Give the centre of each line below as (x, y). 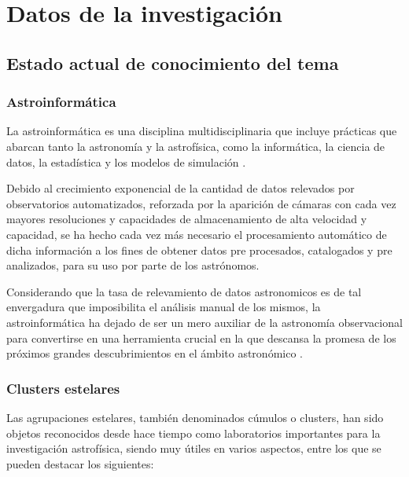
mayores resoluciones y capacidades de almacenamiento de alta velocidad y (187, 219)
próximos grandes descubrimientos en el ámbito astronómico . (155, 353)
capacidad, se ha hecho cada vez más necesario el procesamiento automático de (197, 234)
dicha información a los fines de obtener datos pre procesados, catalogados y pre (199, 250)
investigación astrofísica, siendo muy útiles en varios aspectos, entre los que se (194, 448)
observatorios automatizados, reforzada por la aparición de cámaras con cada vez (201, 203)
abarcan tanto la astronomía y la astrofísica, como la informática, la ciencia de (196, 146)
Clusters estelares (63, 388)
